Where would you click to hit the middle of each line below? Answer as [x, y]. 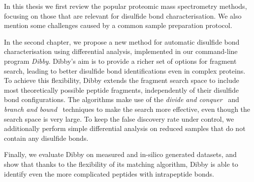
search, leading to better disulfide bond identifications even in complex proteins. [125, 70]
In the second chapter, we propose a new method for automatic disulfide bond [122, 41]
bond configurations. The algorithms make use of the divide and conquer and [122, 99]
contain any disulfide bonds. [46, 138]
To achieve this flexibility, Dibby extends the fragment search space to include [122, 80]
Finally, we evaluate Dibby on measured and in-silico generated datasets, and [120, 154]
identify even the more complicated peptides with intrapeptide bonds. [109, 173]
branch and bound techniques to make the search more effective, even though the [127, 109]
